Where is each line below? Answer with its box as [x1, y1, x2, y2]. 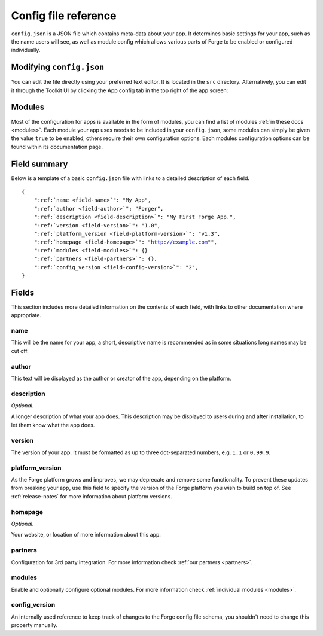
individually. [11, 47, 41, 54]
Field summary [11, 159, 68, 169]
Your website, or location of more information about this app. [11, 531, 161, 538]
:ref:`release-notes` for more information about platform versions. [11, 492, 173, 500]
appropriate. [11, 312, 42, 319]
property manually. [11, 622, 58, 629]
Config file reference [11, 9, 117, 22]
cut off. [11, 347, 29, 354]
